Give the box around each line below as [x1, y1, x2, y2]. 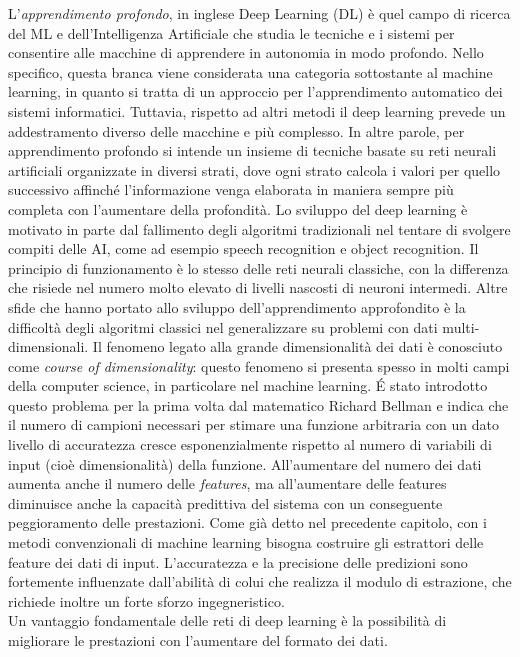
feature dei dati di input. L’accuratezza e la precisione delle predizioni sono [8, 551, 468, 572]
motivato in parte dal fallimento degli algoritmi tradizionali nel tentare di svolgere [8, 218, 511, 239]
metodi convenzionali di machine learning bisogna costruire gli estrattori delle [8, 532, 484, 553]
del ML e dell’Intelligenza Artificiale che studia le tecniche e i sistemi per [8, 22, 455, 43]
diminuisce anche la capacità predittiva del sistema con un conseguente [8, 492, 443, 513]
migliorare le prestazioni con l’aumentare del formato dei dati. [8, 630, 388, 650]
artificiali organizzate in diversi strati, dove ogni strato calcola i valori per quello [8, 159, 501, 180]
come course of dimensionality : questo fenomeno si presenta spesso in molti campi [8, 355, 510, 376]
